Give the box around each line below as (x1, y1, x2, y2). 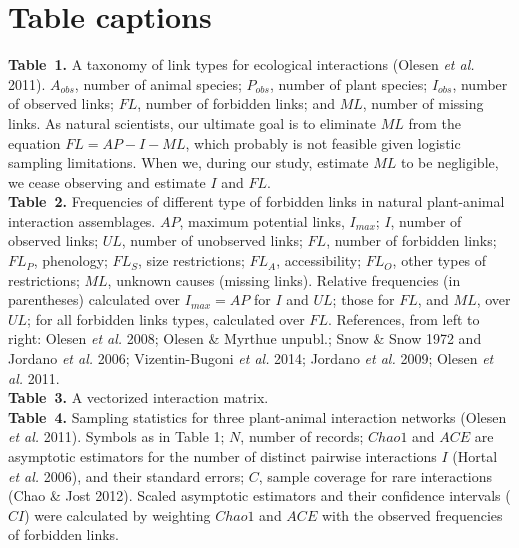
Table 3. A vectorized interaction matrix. (8, 387, 269, 408)
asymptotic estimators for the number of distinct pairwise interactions (8, 446, 437, 466)
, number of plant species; (269, 73, 428, 94)
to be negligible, (401, 152, 499, 173)
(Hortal (452, 446, 498, 466)
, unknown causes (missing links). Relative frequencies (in (107, 269, 461, 290)
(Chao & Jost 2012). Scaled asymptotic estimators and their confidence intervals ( (8, 485, 511, 506)
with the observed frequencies (321, 504, 503, 525)
